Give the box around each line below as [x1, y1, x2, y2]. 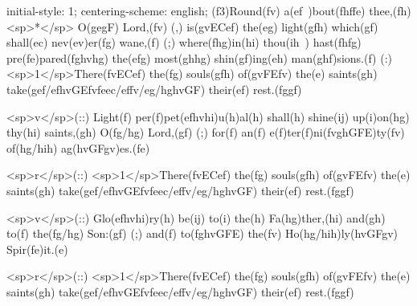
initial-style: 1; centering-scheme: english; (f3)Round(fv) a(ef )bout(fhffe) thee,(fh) [6, 2, 411, 18]
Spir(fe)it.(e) [6, 240, 68, 257]
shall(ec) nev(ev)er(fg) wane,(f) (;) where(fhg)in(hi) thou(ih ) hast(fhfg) [6, 34, 362, 51]
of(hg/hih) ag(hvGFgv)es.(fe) [6, 139, 150, 156]
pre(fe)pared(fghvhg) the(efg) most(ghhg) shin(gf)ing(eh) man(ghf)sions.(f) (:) [6, 49, 392, 66]
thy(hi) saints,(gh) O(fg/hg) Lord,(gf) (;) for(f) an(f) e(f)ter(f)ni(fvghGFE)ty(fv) [6, 124, 405, 141]
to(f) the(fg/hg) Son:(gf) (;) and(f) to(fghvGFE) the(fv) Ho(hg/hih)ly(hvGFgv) [6, 225, 399, 242]
